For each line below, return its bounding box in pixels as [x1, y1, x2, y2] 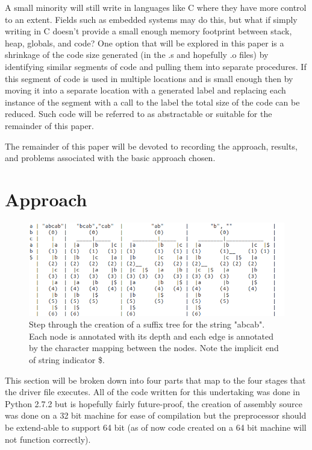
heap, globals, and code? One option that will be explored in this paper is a [5, 36, 284, 49]
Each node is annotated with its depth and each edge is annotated [29, 329, 274, 342]
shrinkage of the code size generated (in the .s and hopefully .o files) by [5, 48, 269, 61]
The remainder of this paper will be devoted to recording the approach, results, [5, 139, 298, 152]
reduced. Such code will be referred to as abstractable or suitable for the [5, 107, 272, 120]
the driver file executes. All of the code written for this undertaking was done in [5, 385, 301, 398]
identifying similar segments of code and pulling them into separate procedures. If [5, 60, 307, 72]
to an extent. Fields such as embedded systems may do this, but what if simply [5, 13, 298, 25]
